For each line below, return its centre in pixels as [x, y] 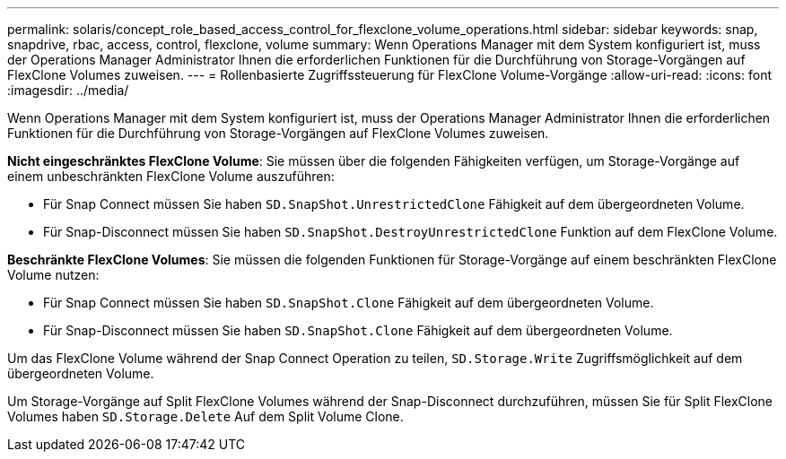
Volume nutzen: [53, 275]
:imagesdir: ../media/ [68, 90]
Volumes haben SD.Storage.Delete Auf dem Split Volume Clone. [205, 416]
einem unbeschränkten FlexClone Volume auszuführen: [171, 176]
